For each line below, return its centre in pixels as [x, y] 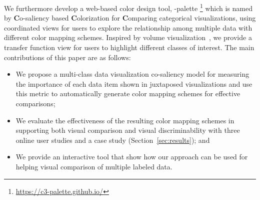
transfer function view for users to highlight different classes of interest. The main [129, 47]
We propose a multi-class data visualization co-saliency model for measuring [132, 74]
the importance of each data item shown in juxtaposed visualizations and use [134, 83]
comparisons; [35, 103]
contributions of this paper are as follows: [67, 57]
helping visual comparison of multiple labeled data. [94, 166]
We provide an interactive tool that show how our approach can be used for [132, 157]
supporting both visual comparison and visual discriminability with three [128, 130]
